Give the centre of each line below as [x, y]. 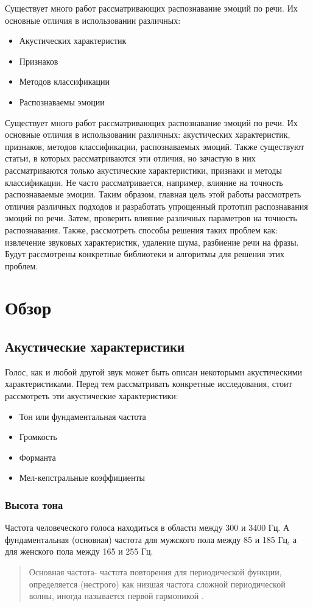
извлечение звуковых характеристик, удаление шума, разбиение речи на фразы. [152, 242]
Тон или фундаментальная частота [83, 416]
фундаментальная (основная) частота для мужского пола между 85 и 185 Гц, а [151, 539]
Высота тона [34, 504]
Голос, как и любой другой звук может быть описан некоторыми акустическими [154, 371]
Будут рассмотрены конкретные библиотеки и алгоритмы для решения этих [145, 254]
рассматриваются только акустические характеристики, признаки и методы [143, 170]
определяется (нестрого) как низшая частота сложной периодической [157, 584]
